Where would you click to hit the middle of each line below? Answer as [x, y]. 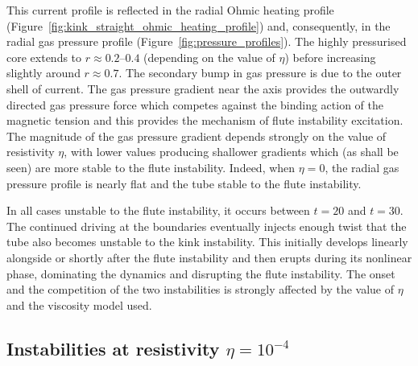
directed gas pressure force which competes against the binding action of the [195, 104]
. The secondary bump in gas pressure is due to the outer [260, 73]
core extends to [44, 57]
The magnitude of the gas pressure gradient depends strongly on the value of [197, 136]
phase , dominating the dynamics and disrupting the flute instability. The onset [201, 273]
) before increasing [330, 57]
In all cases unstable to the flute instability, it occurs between [158, 210]
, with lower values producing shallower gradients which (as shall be [231, 152]
